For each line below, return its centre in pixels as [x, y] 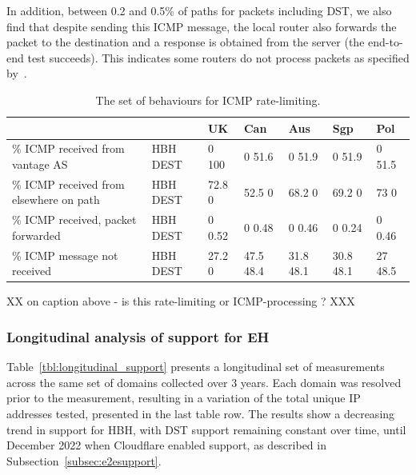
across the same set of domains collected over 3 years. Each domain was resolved [204, 382]
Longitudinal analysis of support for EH [138, 336]
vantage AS [40, 164]
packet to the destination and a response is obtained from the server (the [186, 42]
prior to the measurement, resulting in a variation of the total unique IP [184, 398]
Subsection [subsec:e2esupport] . [84, 460]
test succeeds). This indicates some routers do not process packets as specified [218, 57]
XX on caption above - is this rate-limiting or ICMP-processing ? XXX [181, 301]
